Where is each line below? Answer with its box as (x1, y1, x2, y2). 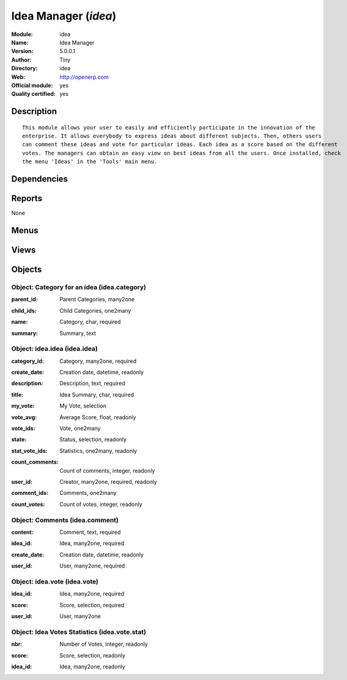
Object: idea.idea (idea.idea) (11, 345, 98, 353)
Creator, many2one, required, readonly (59, 478, 157, 485)
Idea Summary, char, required (59, 391, 134, 398)
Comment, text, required (59, 528, 122, 536)
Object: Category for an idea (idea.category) (11, 283, 147, 291)
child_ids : (11, 307, 37, 314)
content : (11, 528, 34, 536)
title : (11, 391, 24, 398)
